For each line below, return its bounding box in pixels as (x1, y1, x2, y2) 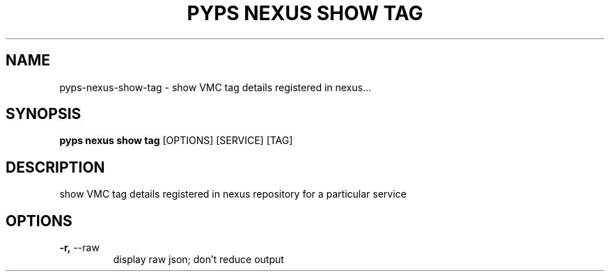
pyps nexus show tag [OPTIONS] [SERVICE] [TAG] (59, 134, 293, 147)
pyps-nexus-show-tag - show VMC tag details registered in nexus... (59, 81, 372, 93)
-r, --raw (59, 242, 100, 254)
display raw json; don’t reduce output (113, 253, 284, 266)
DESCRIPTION (6, 158, 105, 176)
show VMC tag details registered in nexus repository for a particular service (59, 188, 407, 200)
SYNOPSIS (6, 105, 81, 123)
